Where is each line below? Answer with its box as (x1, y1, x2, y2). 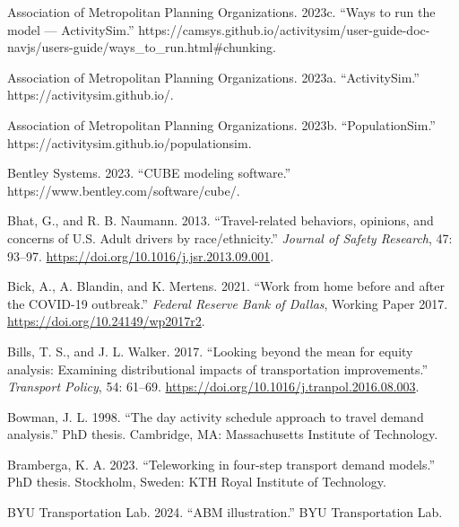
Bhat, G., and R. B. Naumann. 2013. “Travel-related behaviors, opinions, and (7, 211, 434, 230)
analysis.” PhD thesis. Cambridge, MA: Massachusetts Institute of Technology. (7, 425, 438, 444)
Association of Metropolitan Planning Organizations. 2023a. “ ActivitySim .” (7, 67, 420, 86)
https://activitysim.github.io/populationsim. (7, 133, 252, 152)
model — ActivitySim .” (7, 20, 134, 39)
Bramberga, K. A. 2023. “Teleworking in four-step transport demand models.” (7, 454, 436, 473)
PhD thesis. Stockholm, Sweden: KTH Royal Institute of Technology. (7, 472, 386, 491)
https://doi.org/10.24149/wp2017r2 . (7, 312, 205, 330)
